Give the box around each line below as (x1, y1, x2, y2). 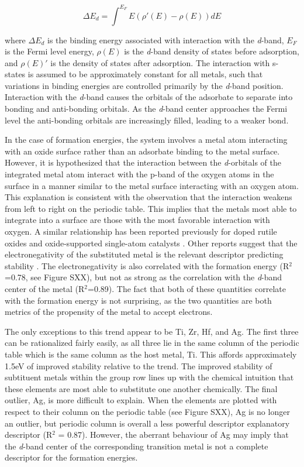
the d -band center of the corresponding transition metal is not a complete (5, 439, 268, 452)
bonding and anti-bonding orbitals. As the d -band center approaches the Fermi (5, 102, 288, 115)
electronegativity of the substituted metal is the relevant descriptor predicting (5, 248, 284, 260)
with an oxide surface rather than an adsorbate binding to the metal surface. (5, 145, 280, 157)
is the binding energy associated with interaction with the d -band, (47, 33, 284, 46)
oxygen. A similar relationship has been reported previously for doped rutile (5, 225, 277, 237)
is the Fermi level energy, (5, 45, 94, 57)
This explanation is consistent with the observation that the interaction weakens (5, 191, 292, 203)
